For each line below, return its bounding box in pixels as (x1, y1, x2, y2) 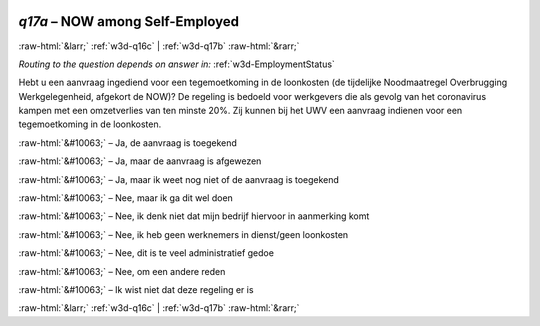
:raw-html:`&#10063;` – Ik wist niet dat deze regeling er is (18, 283, 254, 295)
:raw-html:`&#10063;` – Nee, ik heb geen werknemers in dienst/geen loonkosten (18, 228, 349, 240)
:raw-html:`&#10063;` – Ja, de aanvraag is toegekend (18, 136, 237, 149)
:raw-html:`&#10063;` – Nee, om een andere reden (18, 265, 226, 277)
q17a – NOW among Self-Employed (18, 13, 240, 30)
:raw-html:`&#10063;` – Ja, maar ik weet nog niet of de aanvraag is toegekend (18, 173, 340, 185)
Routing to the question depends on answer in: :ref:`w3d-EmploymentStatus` (18, 58, 335, 70)
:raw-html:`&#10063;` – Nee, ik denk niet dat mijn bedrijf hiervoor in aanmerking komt (18, 210, 370, 222)
